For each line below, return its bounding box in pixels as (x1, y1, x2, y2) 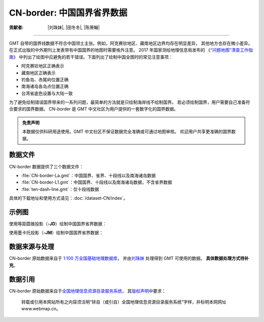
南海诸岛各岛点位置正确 (21, 84, 68, 89)
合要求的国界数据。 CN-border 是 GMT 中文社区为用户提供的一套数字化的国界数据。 (9, 106, 178, 112)
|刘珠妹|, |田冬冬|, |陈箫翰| (47, 24, 100, 30)
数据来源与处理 (9, 242, 54, 251)
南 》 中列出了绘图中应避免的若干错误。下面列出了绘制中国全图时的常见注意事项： (9, 54, 173, 60)
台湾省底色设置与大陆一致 (21, 90, 73, 96)
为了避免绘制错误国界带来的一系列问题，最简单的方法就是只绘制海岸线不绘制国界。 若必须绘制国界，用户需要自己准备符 (9, 99, 250, 105)
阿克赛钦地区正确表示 (21, 63, 65, 69)
